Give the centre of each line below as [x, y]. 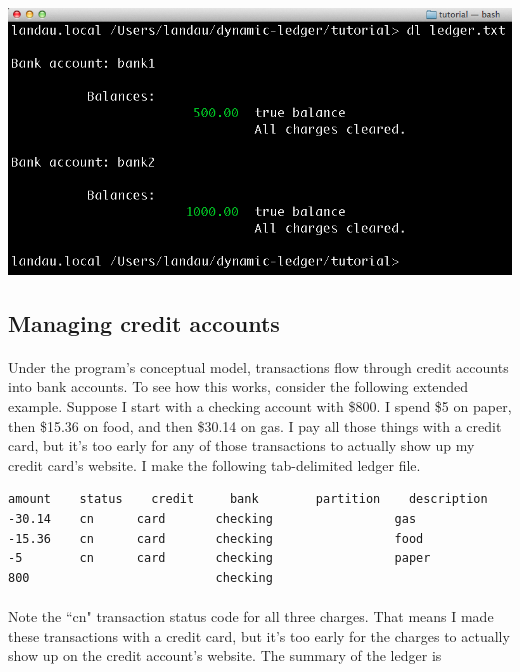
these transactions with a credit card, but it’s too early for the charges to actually [259, 635]
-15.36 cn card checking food [216, 538]
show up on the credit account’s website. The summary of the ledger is [225, 655]
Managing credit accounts [144, 322]
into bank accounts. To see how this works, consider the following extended [238, 386]
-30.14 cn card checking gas [212, 519]
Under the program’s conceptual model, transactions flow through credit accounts [258, 366]
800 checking [140, 577]
